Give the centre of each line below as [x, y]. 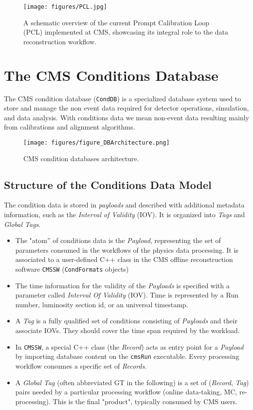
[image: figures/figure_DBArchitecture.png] [97, 143]
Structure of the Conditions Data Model [108, 184]
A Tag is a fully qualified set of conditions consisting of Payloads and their [126, 321]
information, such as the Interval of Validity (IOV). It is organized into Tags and [125, 214]
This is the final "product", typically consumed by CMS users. [145, 401]
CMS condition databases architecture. [81, 158]
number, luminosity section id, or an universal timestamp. [102, 304]
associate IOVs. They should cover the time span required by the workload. [127, 330]
